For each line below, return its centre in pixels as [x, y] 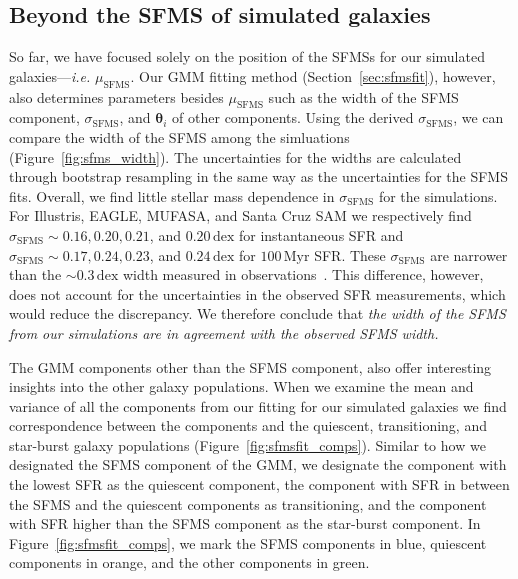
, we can [478, 117]
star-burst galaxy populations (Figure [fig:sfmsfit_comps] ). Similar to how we [247, 444]
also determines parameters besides [116, 96]
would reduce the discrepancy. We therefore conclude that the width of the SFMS [257, 313]
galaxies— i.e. [50, 75]
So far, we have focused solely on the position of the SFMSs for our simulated [247, 56]
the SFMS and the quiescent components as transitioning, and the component [248, 503]
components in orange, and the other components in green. [189, 562]
